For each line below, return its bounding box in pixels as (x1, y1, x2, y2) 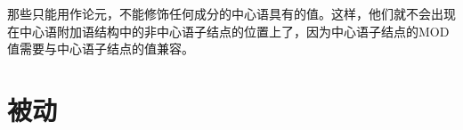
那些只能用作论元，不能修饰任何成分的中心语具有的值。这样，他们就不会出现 (7, 4, 456, 22)
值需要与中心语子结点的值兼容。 (7, 39, 194, 58)
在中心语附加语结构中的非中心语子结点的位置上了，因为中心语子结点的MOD (7, 21, 450, 40)
